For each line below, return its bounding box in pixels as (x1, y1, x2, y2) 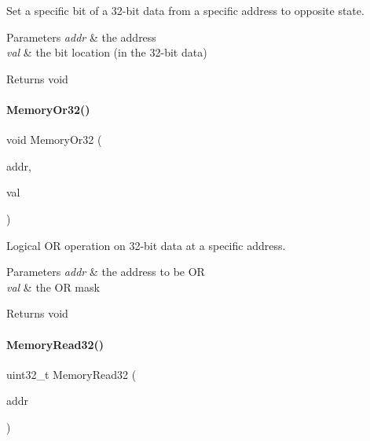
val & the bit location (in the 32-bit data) (6, 44, 207, 61)
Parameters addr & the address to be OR (6, 263, 205, 280)
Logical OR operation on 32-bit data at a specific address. (6, 237, 286, 253)
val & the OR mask (6, 278, 100, 295)
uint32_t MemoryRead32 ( (6, 366, 137, 382)
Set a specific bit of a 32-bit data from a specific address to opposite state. (6, 2, 365, 18)
